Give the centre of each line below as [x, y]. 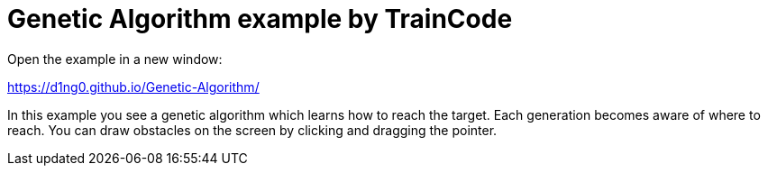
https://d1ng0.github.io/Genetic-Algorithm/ [133, 86]
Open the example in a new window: [115, 59]
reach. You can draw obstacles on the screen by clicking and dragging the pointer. [252, 130]
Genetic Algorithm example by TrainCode [260, 19]
